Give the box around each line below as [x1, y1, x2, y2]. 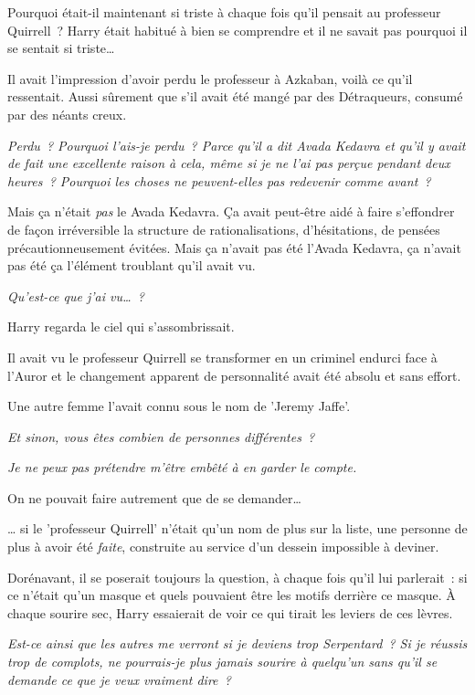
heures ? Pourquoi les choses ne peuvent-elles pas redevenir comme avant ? [7, 171, 431, 190]
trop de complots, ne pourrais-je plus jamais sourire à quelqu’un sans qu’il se [7, 652, 438, 671]
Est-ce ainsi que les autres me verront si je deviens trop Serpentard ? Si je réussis [7, 634, 468, 653]
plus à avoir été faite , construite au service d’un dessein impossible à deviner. [7, 537, 439, 556]
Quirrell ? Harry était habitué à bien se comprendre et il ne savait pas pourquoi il [7, 20, 468, 39]
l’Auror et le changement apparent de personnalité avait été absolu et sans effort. [7, 365, 461, 384]
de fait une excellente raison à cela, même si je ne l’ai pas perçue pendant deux [7, 153, 450, 173]
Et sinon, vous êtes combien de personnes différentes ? [7, 426, 315, 446]
